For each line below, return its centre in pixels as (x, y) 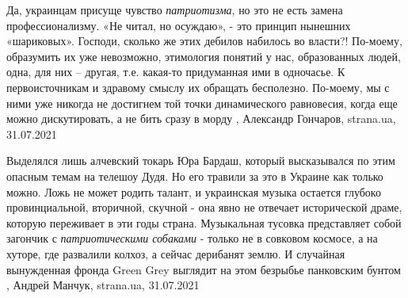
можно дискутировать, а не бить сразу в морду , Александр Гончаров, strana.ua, (201, 118)
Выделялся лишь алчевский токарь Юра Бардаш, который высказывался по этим (201, 160)
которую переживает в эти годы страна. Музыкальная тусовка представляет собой (204, 222)
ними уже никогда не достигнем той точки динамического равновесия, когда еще (202, 103)
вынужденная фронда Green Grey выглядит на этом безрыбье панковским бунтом (204, 269)
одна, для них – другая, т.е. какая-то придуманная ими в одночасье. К (176, 72)
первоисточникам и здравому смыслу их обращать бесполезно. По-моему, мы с (198, 87)
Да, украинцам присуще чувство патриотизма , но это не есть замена (175, 10)
